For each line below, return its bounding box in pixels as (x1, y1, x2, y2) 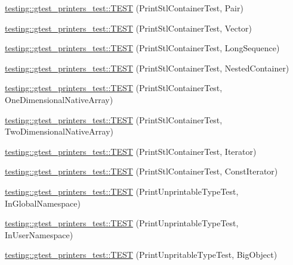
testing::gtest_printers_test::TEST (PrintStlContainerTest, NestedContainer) (5, 61, 289, 74)
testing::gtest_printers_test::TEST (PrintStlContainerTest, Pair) (5, 2, 243, 14)
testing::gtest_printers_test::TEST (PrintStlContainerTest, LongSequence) (5, 42, 280, 54)
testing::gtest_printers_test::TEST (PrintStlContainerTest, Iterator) (5, 145, 257, 157)
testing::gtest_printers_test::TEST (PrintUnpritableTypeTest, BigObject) (5, 248, 277, 261)
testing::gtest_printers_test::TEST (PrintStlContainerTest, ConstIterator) (5, 165, 278, 177)
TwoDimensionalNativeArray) (5, 125, 113, 138)
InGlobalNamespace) (5, 197, 81, 209)
